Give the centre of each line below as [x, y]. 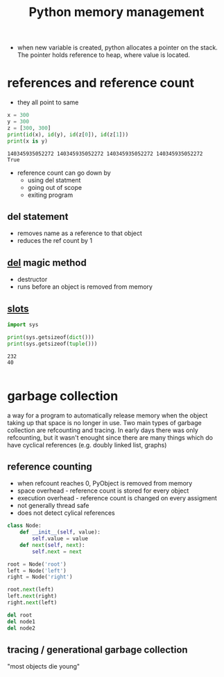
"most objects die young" [44, 667]
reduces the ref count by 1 [54, 241]
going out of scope [54, 187]
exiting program [50, 195]
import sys [23, 324]
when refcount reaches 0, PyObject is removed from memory [105, 484]
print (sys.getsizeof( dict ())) [51, 337]
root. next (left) [31, 590]
